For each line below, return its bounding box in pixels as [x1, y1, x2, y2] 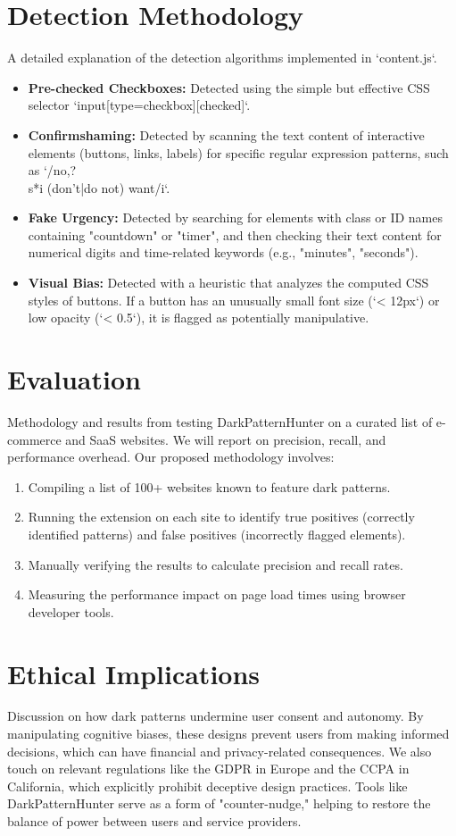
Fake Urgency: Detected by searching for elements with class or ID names [28, 208, 443, 227]
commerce [7, 430, 62, 448]
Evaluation [7, 361, 141, 397]
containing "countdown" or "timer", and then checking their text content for [28, 225, 442, 244]
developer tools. [28, 602, 114, 621]
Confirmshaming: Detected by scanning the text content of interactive [28, 125, 425, 144]
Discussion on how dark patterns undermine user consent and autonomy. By [7, 706, 424, 725]
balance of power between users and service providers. [7, 812, 302, 830]
